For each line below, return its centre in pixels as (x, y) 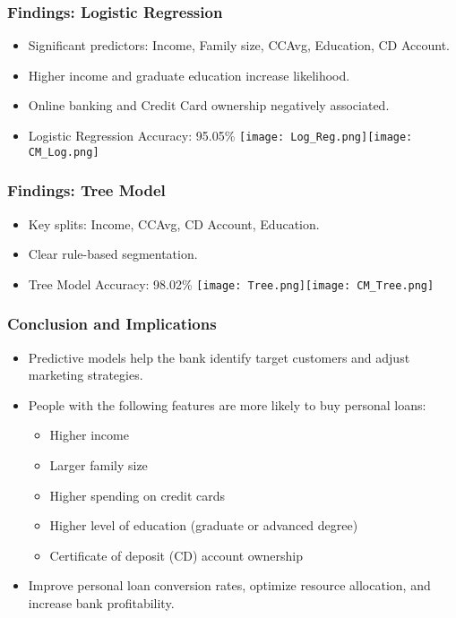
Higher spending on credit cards (138, 495)
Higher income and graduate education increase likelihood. (189, 75)
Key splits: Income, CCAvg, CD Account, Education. (174, 223)
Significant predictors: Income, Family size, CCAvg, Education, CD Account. (239, 45)
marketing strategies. (86, 375)
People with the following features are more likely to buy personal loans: (227, 404)
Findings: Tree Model (86, 190)
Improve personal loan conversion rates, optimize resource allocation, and (229, 585)
